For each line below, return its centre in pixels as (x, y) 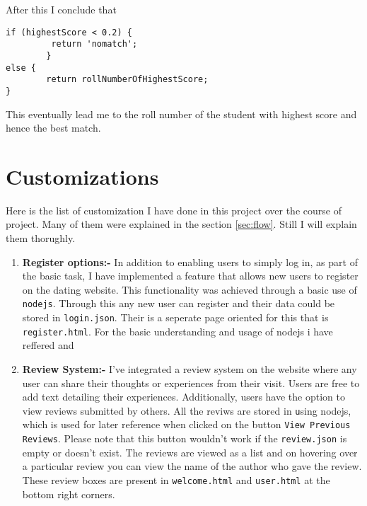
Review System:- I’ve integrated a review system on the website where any (190, 368)
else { (21, 68)
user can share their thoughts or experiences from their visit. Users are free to (191, 383)
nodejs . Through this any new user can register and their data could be (179, 303)
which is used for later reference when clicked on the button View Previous (186, 424)
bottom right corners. (69, 494)
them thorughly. (41, 238)
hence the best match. (53, 128)
